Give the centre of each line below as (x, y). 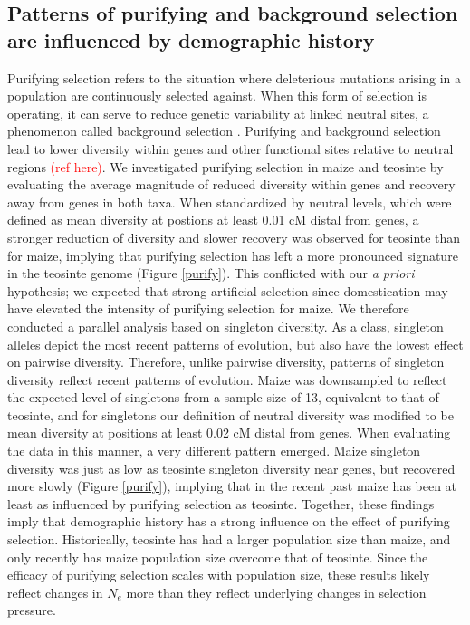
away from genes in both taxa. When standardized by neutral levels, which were (230, 202)
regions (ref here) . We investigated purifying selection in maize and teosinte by (225, 166)
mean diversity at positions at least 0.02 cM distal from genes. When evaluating (229, 433)
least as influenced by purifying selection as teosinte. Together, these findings (221, 503)
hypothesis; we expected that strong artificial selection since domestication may (228, 290)
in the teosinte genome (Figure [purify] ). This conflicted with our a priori (211, 273)
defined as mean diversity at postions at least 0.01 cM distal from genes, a (213, 220)
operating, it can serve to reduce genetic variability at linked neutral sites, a (218, 113)
